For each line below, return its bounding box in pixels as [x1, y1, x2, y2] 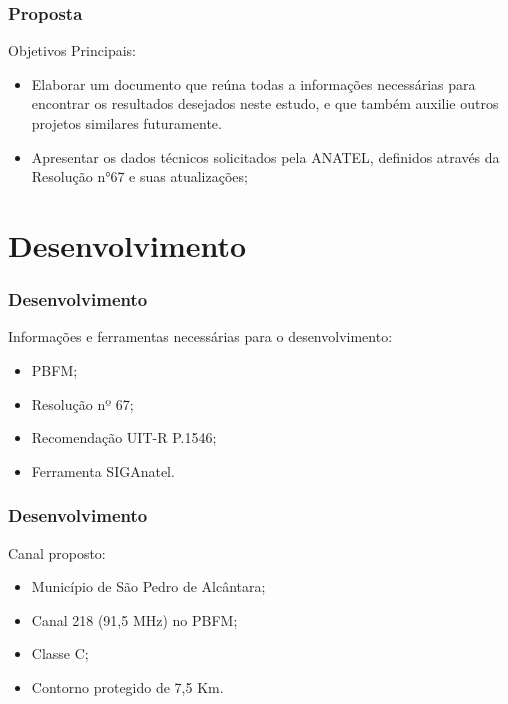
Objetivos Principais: [8, 40, 136, 61]
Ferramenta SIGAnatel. [31, 460, 175, 481]
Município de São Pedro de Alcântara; [31, 576, 266, 597]
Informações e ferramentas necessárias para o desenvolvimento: [8, 326, 393, 347]
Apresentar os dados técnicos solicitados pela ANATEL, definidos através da [31, 146, 500, 167]
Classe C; [31, 643, 89, 664]
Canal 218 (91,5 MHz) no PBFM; [31, 609, 238, 630]
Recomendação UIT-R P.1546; [31, 427, 217, 448]
